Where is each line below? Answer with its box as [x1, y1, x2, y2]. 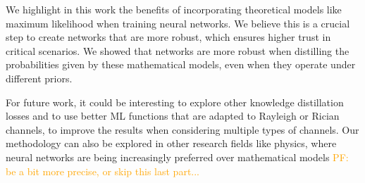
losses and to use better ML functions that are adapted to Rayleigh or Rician [6, 108, 340, 123]
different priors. [6, 70, 73, 85]
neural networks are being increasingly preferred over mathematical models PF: [6, 149, 349, 164]
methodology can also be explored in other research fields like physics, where [6, 136, 337, 151]
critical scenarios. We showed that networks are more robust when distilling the [6, 43, 349, 58]
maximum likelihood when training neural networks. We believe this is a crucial [6, 15, 350, 30]
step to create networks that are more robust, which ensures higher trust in [6, 30, 331, 44]
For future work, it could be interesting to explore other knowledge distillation [6, 94, 344, 109]
